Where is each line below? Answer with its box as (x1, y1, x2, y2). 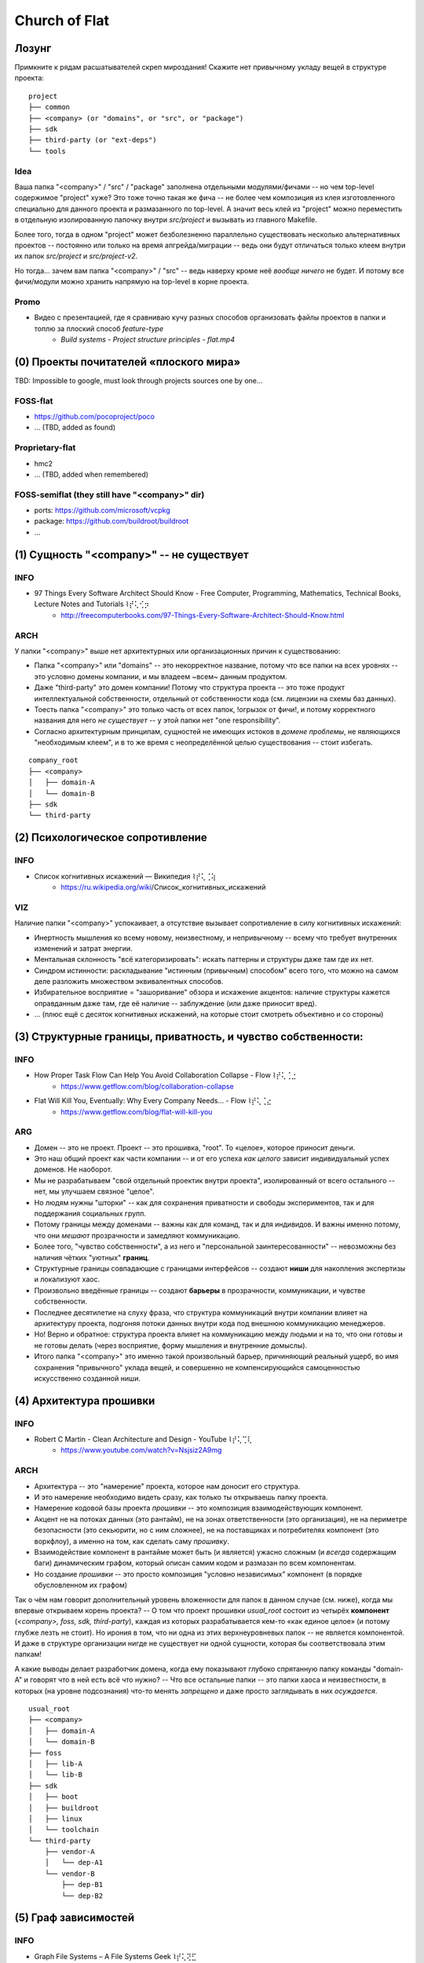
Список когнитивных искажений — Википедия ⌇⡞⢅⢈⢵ (34, 872, 216, 881)
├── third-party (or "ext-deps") (28, 136, 157, 144)
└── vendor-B (44, 1869, 95, 1878)
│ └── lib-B (28, 1771, 82, 1779)
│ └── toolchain (28, 1826, 100, 1834)
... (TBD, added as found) (34, 422, 116, 432)
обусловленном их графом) (34, 1581, 128, 1590)
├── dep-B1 (61, 1881, 104, 1889)
